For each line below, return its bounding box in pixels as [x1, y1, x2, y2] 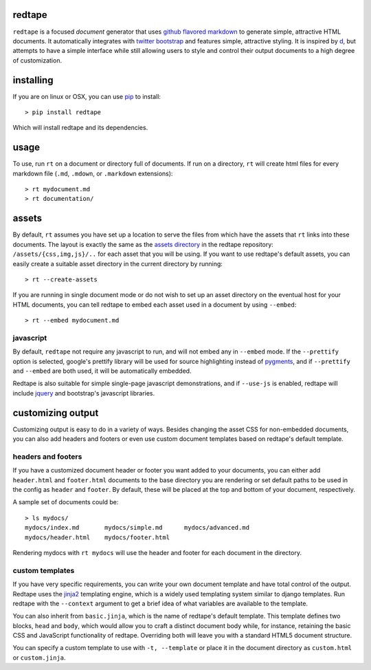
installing [12, 74, 54, 86]
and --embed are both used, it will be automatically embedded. [12, 367, 192, 375]
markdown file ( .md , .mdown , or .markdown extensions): [12, 169, 173, 177]
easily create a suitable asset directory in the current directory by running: [12, 259, 223, 268]
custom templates [12, 565, 75, 575]
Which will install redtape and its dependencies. [12, 124, 148, 132]
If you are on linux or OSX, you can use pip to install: [12, 92, 161, 100]
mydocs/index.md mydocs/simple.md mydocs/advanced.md [25, 523, 250, 532]
